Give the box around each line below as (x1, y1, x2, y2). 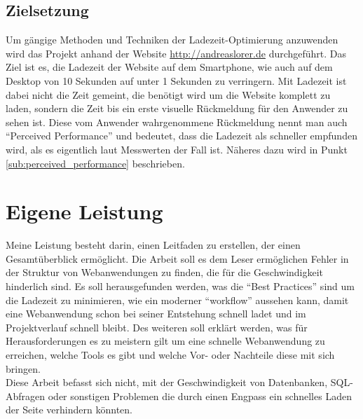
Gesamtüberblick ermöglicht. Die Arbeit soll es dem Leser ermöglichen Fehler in (6, 251, 349, 266)
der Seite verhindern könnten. (6, 402, 132, 417)
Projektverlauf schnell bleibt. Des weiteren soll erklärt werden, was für (6, 320, 308, 334)
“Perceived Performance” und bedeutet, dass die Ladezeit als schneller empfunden (6, 128, 357, 143)
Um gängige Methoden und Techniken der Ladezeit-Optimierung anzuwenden (6, 32, 338, 47)
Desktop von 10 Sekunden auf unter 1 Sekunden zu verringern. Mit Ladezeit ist (6, 73, 347, 88)
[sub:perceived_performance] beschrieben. (6, 156, 185, 170)
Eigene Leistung (6, 197, 163, 226)
